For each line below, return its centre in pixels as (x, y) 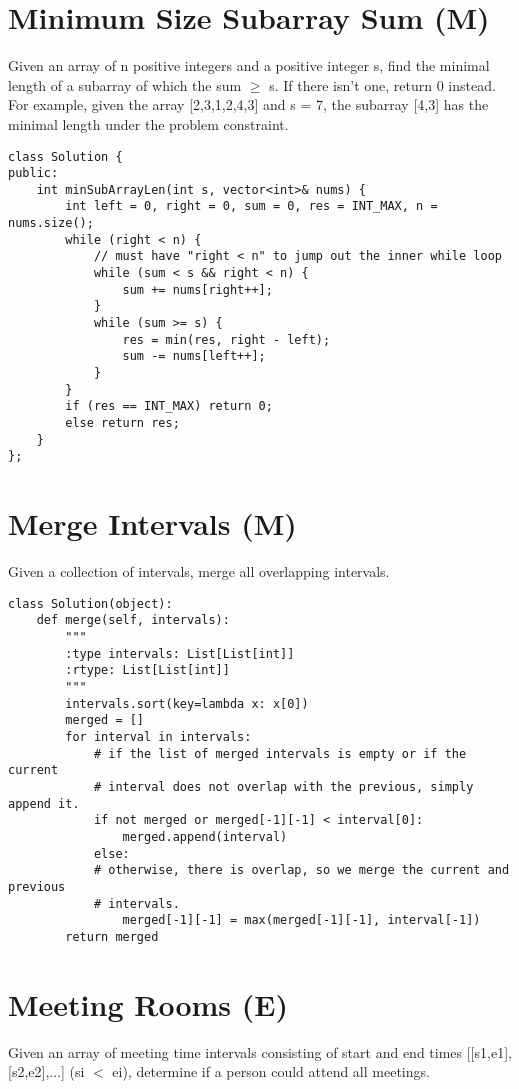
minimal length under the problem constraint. (148, 123)
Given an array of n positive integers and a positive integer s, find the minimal (249, 65)
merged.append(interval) (205, 836)
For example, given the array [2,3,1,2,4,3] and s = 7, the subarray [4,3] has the (248, 104)
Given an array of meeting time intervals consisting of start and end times (235, 1051)
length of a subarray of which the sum (125, 84)
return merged (112, 936)
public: (33, 173)
